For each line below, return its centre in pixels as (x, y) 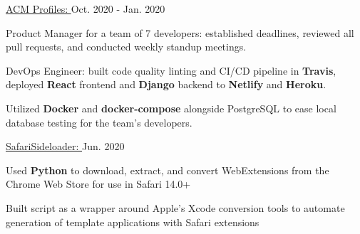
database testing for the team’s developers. (99, 122)
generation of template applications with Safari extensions (133, 222)
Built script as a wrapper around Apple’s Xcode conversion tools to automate (175, 207)
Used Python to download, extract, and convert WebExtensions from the (168, 170)
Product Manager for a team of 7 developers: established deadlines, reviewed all (180, 32)
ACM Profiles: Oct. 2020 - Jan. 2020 (86, 9)
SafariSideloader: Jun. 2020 (65, 146)
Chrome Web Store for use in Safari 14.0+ (98, 184)
